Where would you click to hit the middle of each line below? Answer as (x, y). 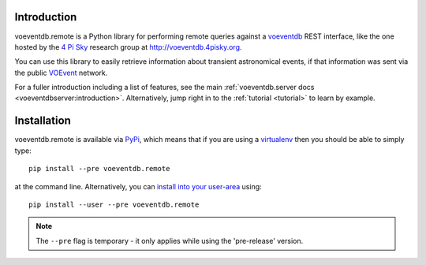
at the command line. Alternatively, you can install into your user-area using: (138, 186)
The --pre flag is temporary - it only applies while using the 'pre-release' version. (170, 241)
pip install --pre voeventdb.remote (99, 169)
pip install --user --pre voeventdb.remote (114, 204)
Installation (43, 121)
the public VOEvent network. (61, 73)
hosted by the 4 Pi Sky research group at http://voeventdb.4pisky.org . (128, 47)
